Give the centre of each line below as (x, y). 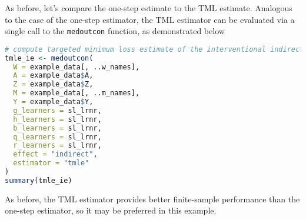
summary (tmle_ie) (39, 180)
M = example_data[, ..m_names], (76, 93)
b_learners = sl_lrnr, (57, 128)
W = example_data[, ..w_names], (76, 67)
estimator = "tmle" (51, 163)
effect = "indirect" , (55, 154)
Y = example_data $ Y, (53, 102)
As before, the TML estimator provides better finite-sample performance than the (152, 199)
